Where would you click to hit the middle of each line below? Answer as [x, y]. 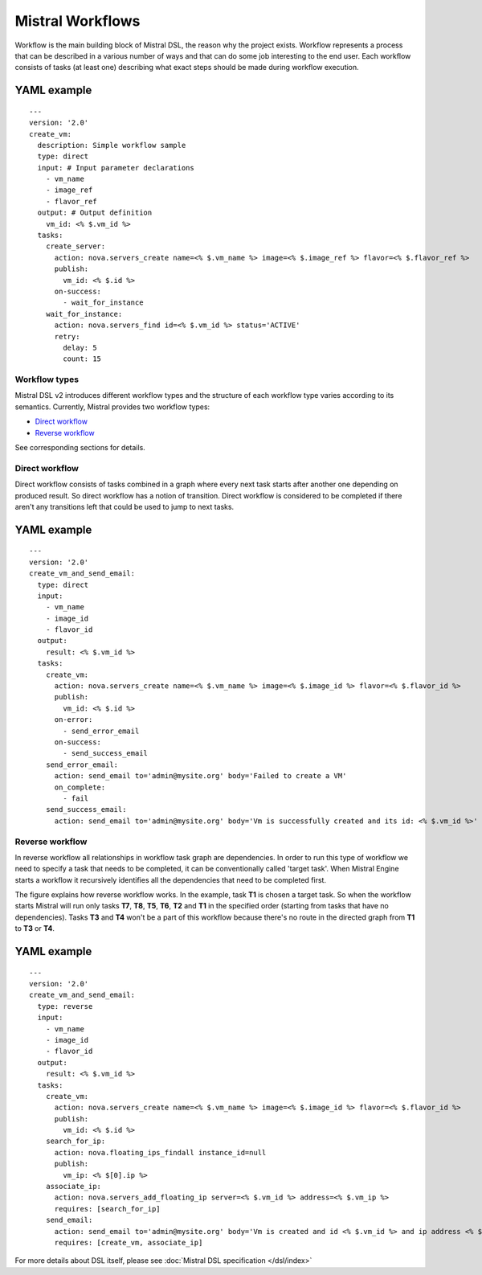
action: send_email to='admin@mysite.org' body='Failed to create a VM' [200, 776]
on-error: [74, 720]
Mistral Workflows [78, 21]
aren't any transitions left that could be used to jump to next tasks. [125, 506]
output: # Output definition [95, 213]
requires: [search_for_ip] [107, 1209]
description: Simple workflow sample [112, 145]
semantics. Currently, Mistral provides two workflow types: [112, 407]
